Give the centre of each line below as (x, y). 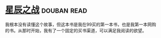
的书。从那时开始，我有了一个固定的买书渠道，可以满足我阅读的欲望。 (76, 30)
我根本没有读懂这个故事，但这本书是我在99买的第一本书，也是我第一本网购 (81, 24)
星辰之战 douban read (46, 10)
